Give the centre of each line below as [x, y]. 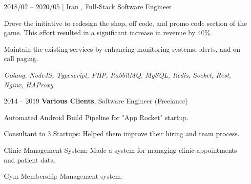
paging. [27, 58]
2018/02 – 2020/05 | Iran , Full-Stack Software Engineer [88, 6]
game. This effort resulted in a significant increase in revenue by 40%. [108, 32]
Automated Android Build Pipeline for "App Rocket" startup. [96, 117]
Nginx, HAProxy [29, 84]
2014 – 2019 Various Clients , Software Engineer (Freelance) [96, 101]
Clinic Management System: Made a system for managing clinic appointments [121, 150]
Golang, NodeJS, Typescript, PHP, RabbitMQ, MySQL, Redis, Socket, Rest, [118, 74]
